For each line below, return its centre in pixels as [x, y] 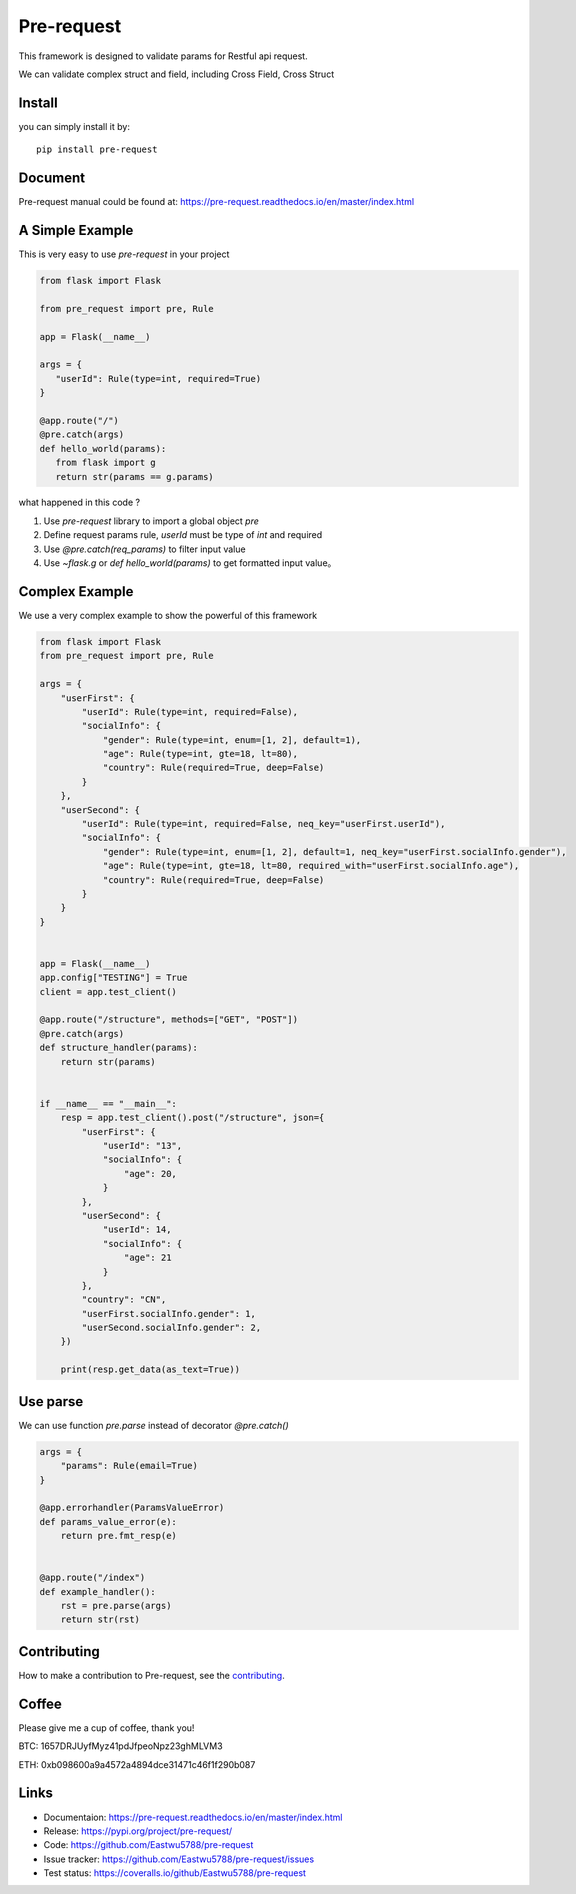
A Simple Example [76, 230]
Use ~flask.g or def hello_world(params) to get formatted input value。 [190, 563]
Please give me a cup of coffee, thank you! [106, 1727]
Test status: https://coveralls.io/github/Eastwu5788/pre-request [175, 1873]
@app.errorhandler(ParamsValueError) [132, 1508]
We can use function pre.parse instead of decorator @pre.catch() [153, 1425]
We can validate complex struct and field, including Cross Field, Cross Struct [176, 74]
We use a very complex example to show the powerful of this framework [168, 615]
